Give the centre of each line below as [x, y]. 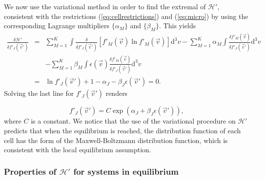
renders [117, 93]
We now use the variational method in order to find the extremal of [105, 6]
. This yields [178, 26]
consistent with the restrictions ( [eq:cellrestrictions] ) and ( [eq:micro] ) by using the [126, 16]
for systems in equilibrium [126, 171]
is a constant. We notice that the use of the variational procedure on [133, 121]
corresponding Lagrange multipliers [57, 26]
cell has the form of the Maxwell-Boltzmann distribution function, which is [116, 140]
